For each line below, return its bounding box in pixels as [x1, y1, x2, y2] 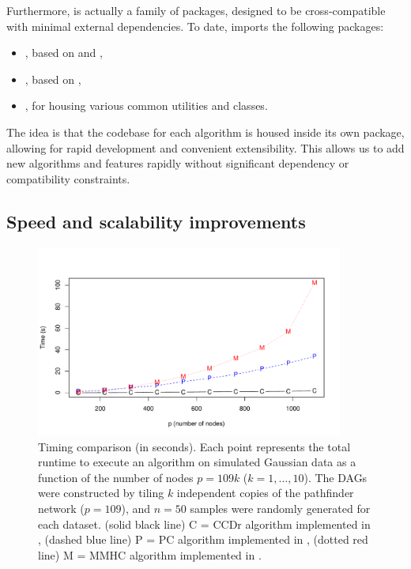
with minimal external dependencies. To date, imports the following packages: [6, 17, 384, 34]
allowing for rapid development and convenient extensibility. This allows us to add [6, 139, 405, 156]
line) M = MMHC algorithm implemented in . [38, 546, 262, 563]
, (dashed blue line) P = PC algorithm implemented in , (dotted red [38, 531, 368, 548]
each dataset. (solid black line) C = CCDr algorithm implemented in [38, 515, 371, 532]
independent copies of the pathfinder [176, 484, 354, 501]
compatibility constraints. [6, 170, 130, 187]
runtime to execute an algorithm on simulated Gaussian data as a [38, 454, 356, 470]
